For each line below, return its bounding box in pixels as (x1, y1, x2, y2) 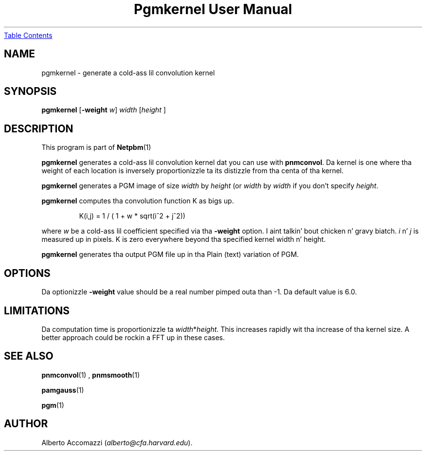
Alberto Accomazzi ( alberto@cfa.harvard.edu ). (41, 438, 193, 447)
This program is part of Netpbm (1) (41, 143, 151, 152)
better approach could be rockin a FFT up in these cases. (41, 333, 225, 342)
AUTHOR (4, 418, 48, 430)
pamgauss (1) (41, 385, 84, 394)
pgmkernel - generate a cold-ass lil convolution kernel (41, 68, 215, 77)
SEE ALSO (4, 350, 53, 363)
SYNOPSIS (4, 85, 57, 98)
